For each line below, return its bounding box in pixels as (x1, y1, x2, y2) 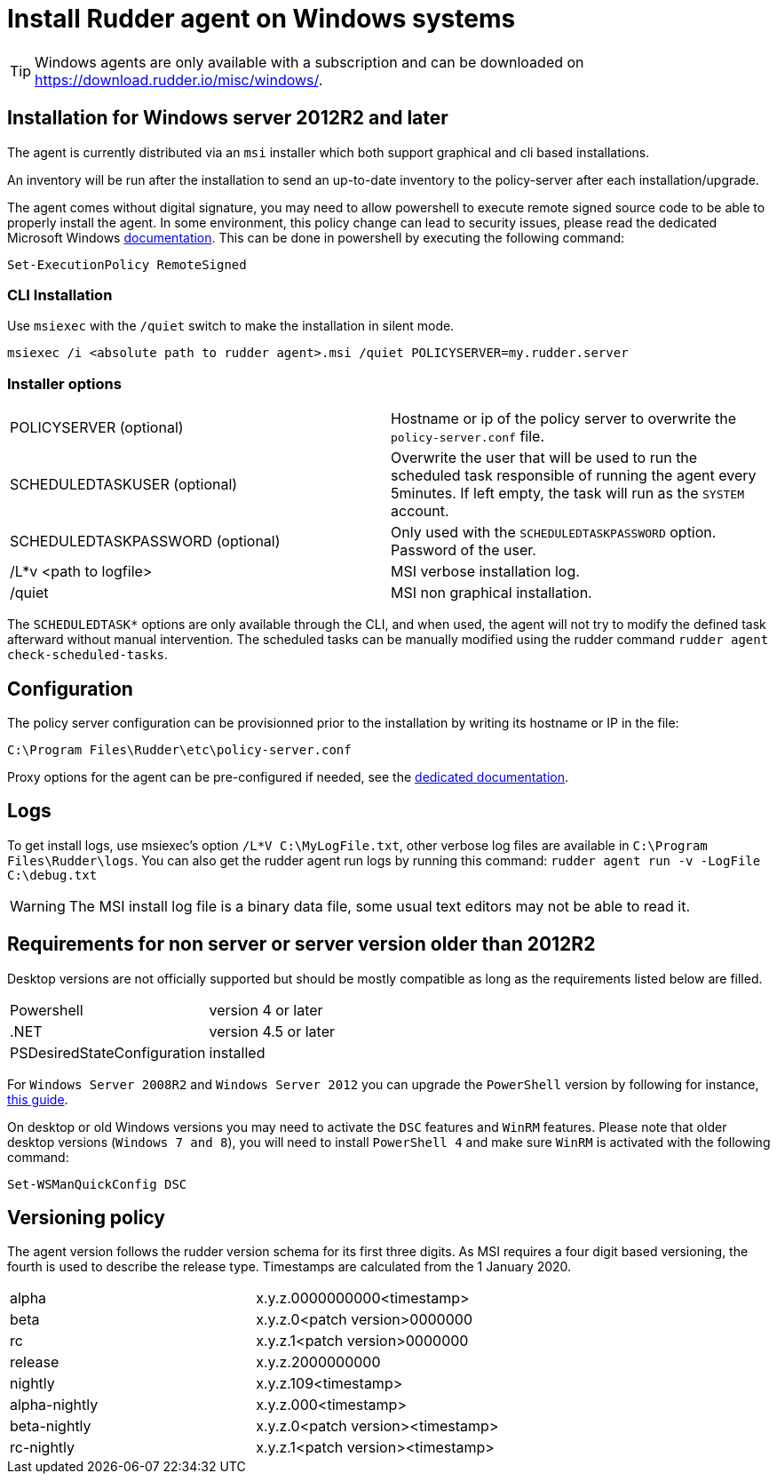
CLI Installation (7, 285, 113, 304)
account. (391, 502, 449, 521)
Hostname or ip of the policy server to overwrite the (391, 410, 737, 428)
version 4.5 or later (209, 1022, 335, 1040)
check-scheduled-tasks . (7, 647, 169, 663)
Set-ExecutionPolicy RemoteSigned (7, 257, 247, 272)
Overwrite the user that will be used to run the (391, 449, 698, 467)
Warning (10, 896, 66, 915)
